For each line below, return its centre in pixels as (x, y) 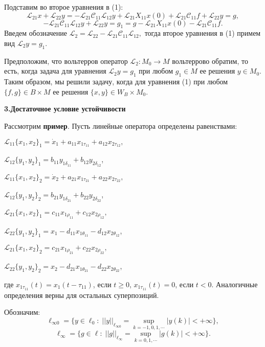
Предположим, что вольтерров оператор (66, 61)
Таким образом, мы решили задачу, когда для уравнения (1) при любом (116, 82)
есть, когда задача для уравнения (55, 71)
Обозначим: (22, 312)
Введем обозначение (36, 33)
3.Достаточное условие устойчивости (65, 109)
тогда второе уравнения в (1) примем (203, 33)
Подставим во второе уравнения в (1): (64, 7)
